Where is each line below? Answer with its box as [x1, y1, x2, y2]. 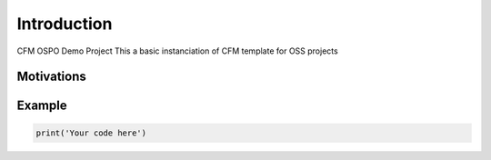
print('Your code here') [35, 127, 147, 138]
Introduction [16, 14, 113, 34]
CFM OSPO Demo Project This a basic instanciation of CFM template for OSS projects [16, 45, 338, 56]
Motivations [16, 69, 86, 85]
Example [16, 98, 67, 114]
